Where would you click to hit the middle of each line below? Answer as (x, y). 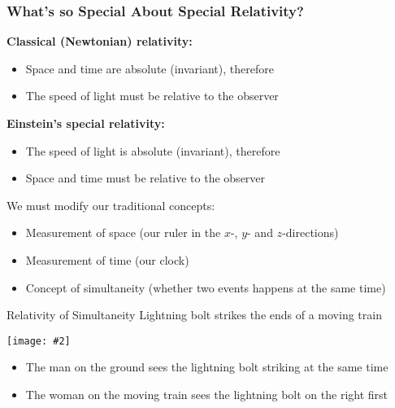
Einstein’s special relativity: (86, 123)
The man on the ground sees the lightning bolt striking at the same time (207, 367)
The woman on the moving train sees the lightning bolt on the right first (207, 394)
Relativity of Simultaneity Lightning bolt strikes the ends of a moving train (194, 315)
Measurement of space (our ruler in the (123, 233)
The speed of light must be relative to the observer (152, 96)
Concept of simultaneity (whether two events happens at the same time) (206, 287)
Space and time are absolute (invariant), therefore (150, 68)
